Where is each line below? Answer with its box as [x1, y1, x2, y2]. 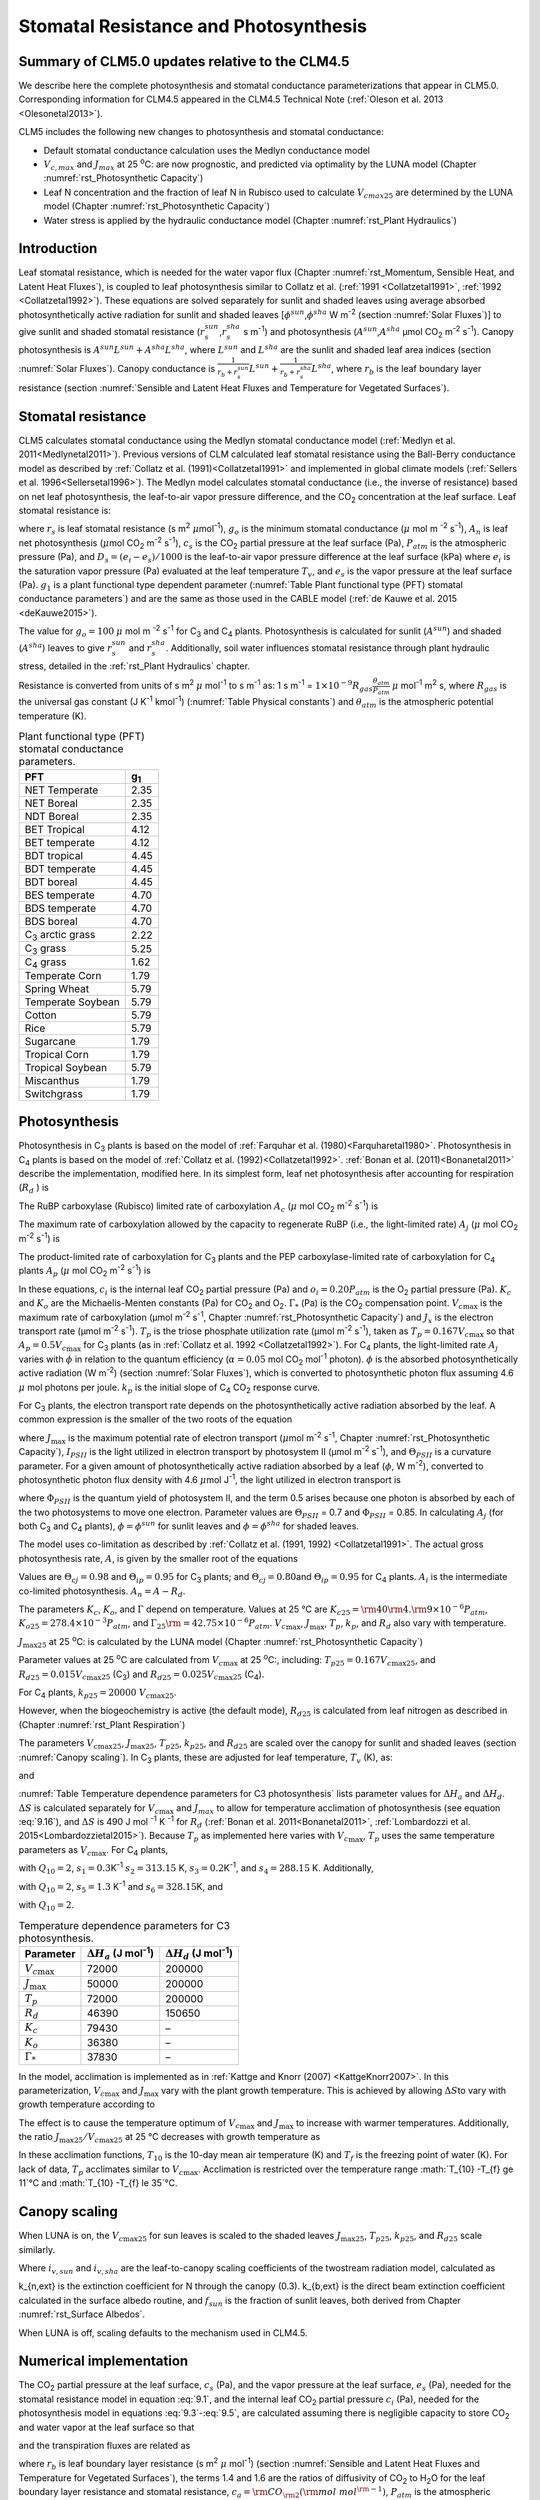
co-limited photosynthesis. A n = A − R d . [18, 1585, 186, 1599]
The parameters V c [18, 1737, 99, 1751]
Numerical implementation [18, 2353, 189, 2370]
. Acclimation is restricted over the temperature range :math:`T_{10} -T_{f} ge [197, 2163, 514, 2175]
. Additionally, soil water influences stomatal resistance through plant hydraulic [165, 642, 490, 654]
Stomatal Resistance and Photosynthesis [18, 15, 367, 37]
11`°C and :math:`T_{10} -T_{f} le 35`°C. [18, 2177, 179, 2189]
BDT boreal [24, 875, 78, 889]
